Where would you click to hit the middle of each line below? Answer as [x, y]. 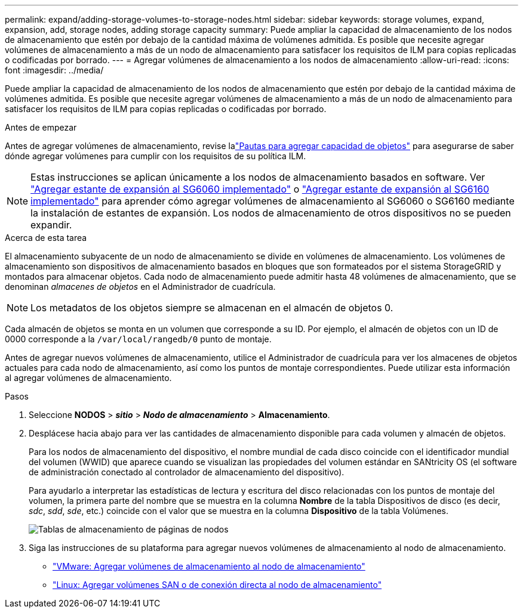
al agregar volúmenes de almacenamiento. [88, 378]
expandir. [51, 225]
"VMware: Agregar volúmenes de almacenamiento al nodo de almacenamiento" [209, 566]
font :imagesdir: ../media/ [54, 70]
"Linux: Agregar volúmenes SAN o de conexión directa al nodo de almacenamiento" [217, 585]
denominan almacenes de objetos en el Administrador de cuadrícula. [140, 287]
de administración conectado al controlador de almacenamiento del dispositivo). [187, 472]
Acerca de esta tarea [46, 238]
